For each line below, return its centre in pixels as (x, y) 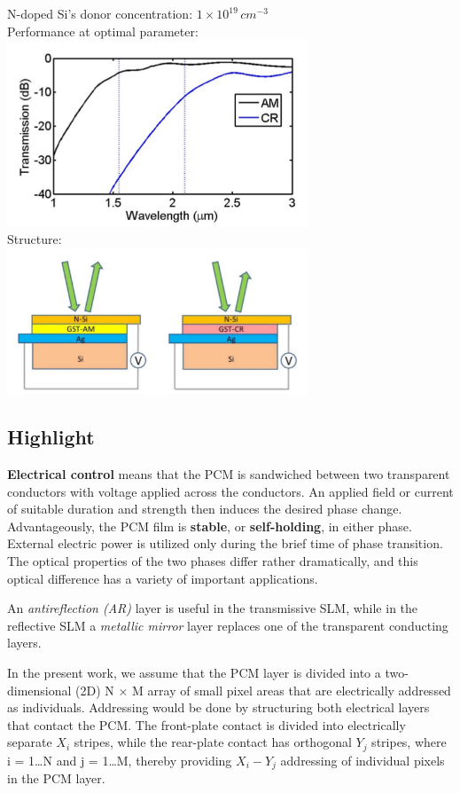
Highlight (51, 437)
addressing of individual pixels (363, 760)
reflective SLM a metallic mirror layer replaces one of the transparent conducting (228, 625)
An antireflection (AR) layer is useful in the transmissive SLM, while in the (213, 608)
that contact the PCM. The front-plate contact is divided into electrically (207, 724)
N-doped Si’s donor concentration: (100, 13)
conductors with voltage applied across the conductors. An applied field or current (230, 491)
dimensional (39, 690)
